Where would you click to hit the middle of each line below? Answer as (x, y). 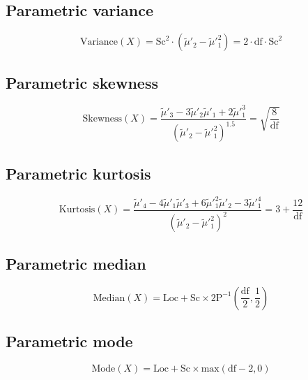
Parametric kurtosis (78, 173)
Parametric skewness (82, 82)
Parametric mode (69, 341)
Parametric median (76, 263)
